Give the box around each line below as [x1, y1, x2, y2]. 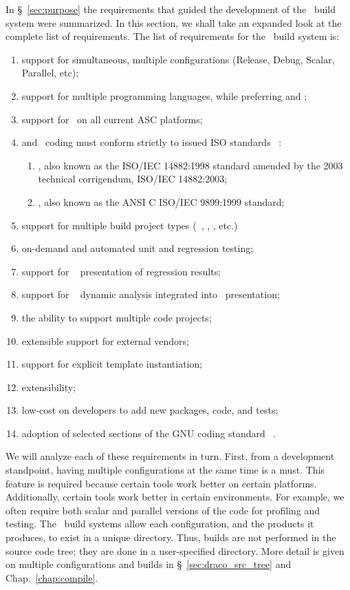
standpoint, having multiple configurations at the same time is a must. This [6, 463, 325, 477]
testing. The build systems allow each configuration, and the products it [6, 516, 314, 531]
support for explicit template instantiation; [21, 357, 203, 371]
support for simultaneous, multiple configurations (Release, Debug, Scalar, [21, 52, 335, 66]
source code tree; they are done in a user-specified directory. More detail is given [6, 543, 344, 558]
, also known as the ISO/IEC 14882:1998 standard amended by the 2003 [38, 158, 343, 172]
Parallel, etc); [21, 65, 79, 80]
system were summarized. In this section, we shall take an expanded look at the [6, 15, 342, 30]
